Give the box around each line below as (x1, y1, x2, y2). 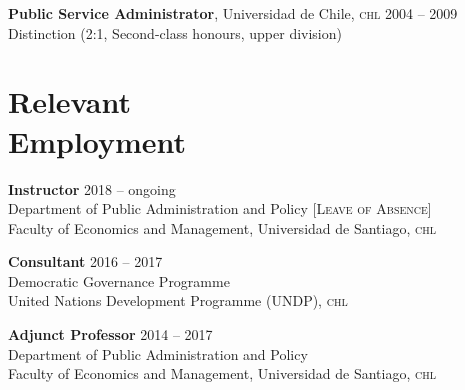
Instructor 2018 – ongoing (8, 178, 176, 199)
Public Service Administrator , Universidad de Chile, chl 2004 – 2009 (8, 3, 458, 23)
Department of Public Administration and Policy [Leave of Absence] (8, 198, 432, 219)
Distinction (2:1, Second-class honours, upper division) (8, 22, 342, 43)
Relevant (8, 81, 131, 122)
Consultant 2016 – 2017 (8, 251, 163, 272)
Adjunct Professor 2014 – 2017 (8, 324, 213, 345)
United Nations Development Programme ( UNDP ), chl (8, 290, 348, 311)
